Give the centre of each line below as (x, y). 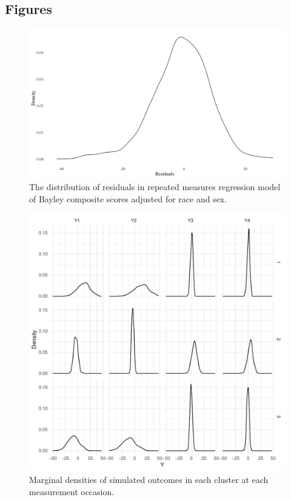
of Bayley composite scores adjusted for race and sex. (128, 198)
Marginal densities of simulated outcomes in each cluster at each (149, 479)
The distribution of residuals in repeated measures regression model (155, 187)
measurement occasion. (72, 491)
